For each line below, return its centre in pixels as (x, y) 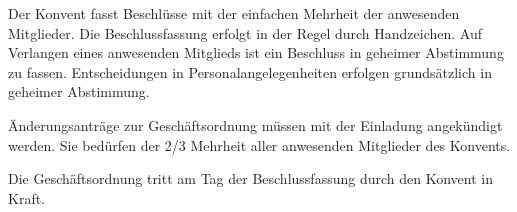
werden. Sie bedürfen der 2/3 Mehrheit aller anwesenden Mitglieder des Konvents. (259, 144)
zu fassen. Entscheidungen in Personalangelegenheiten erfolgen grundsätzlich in (250, 71)
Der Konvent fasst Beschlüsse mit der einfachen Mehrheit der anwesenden (234, 13)
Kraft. (27, 197)
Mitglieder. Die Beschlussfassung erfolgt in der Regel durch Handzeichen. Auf (245, 32)
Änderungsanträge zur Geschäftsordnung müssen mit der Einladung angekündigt (255, 124)
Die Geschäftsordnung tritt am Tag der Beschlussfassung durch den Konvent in (250, 178)
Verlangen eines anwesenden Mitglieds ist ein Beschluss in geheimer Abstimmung (256, 52)
